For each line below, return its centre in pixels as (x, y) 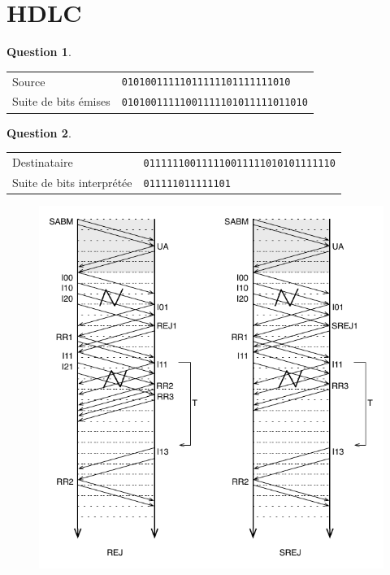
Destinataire (43, 161)
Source (29, 81)
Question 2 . (39, 132)
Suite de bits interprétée (72, 182)
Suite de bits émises (61, 101)
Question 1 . (39, 52)
